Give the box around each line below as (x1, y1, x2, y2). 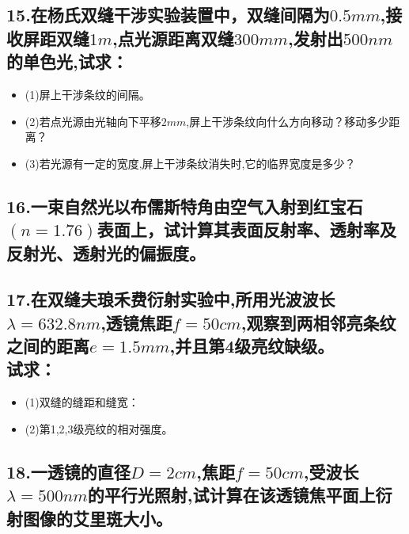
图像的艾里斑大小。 (22, 505, 172, 530)
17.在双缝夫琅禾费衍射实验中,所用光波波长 (6, 287, 335, 311)
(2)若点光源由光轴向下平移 (25, 113, 161, 129)
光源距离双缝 (134, 25, 234, 50)
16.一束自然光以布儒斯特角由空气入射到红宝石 (6, 193, 363, 218)
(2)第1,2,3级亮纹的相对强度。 (25, 420, 173, 437)
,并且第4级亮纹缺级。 (169, 334, 335, 358)
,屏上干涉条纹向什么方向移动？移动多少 (186, 113, 389, 129)
